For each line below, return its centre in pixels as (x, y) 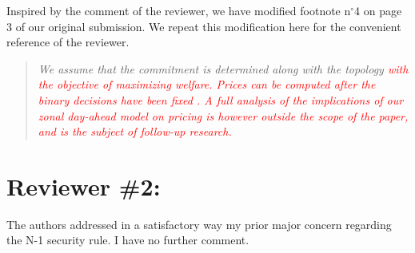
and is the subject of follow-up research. (135, 131)
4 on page (378, 10)
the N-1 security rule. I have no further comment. (128, 240)
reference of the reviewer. (68, 42)
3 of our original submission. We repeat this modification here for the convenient (204, 26)
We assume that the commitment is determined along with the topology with (223, 68)
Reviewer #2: (84, 186)
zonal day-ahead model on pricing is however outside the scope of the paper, (223, 115)
